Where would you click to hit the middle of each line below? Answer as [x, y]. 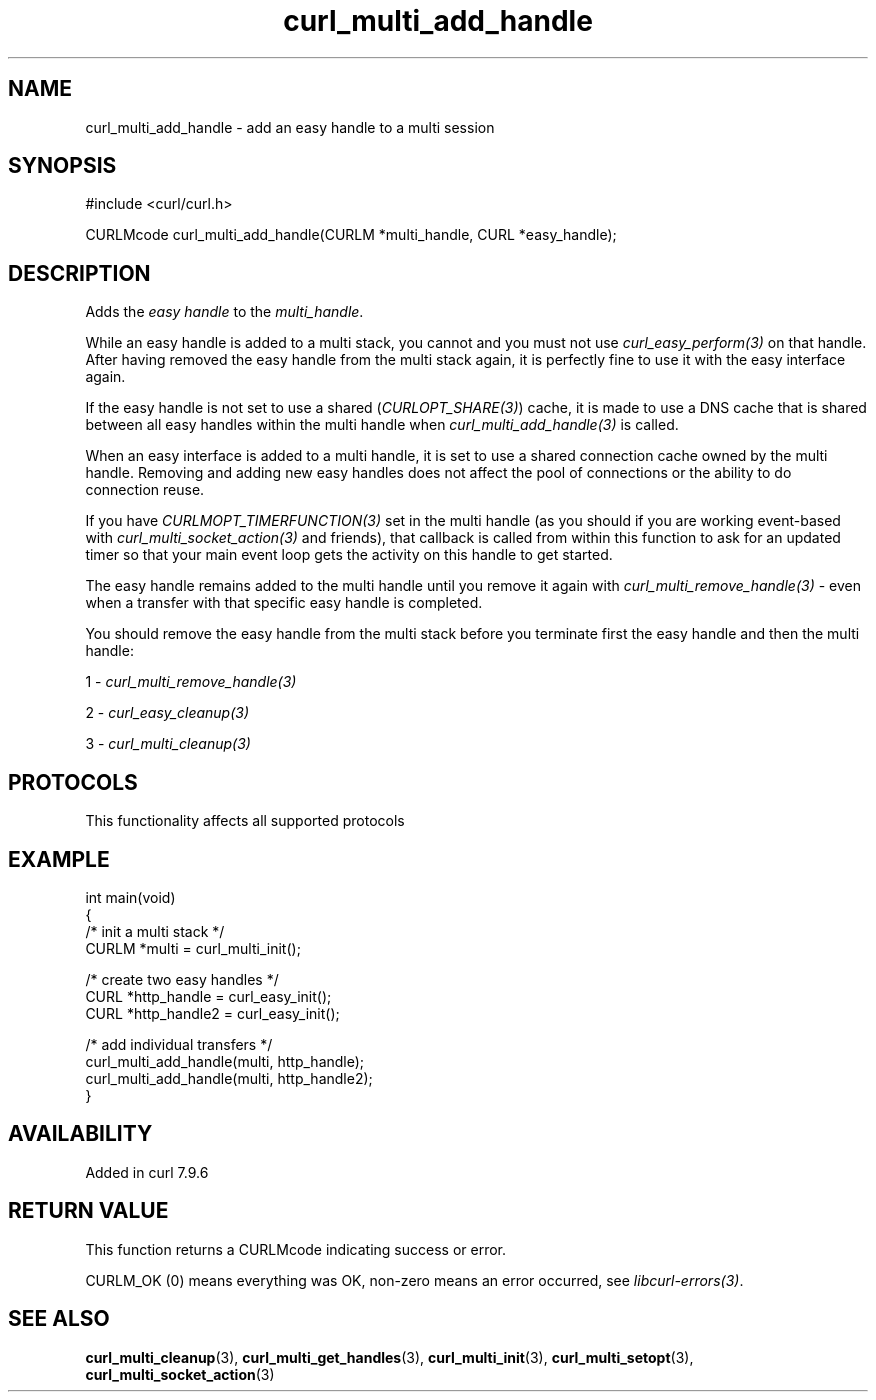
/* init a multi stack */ [155, 931]
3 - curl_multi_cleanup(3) [168, 744]
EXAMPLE [59, 859]
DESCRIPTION [79, 273]
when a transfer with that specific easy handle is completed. [284, 603]
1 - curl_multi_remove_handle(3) [191, 682]
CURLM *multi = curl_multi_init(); [193, 948]
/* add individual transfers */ [179, 1044]
